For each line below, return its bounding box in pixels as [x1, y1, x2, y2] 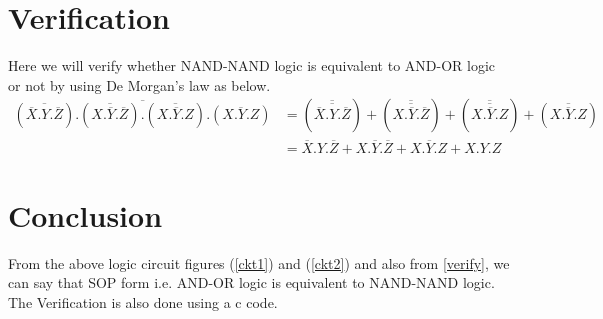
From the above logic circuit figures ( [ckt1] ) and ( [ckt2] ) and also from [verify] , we [8, 252, 510, 273]
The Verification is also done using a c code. [8, 291, 278, 312]
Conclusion [8, 194, 163, 235]
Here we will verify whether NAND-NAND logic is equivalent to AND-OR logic [8, 55, 496, 76]
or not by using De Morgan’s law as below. [8, 74, 271, 95]
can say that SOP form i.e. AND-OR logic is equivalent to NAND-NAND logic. [8, 272, 495, 293]
